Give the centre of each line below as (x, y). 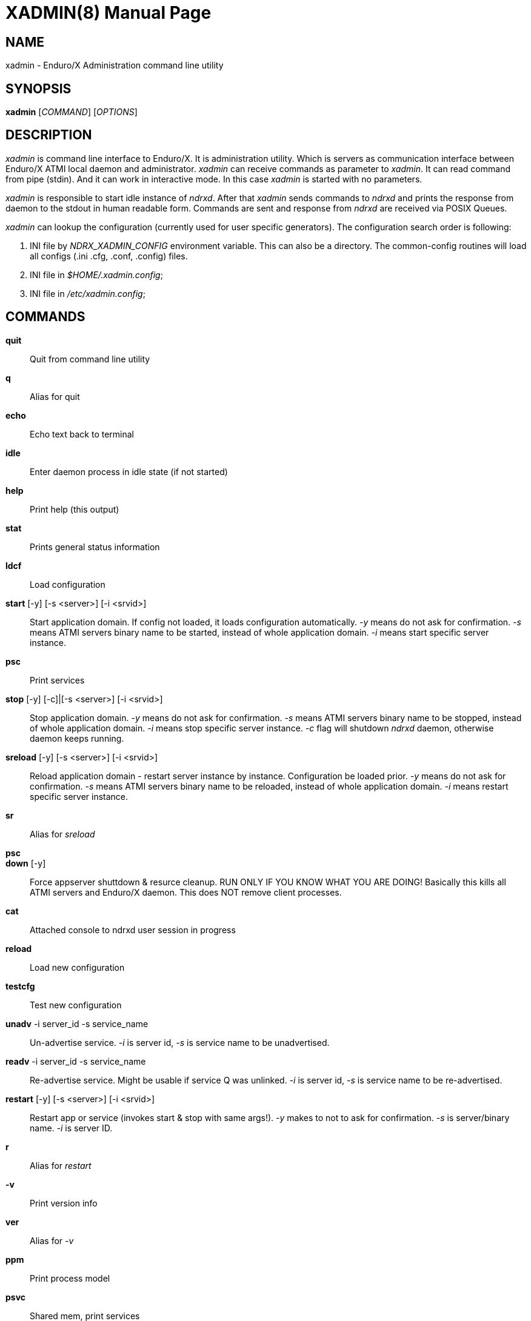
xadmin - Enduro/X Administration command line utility (115, 65)
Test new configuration (76, 1005)
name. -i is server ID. (71, 1128)
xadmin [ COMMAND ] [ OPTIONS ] (72, 112)
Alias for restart (61, 1165)
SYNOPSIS (38, 88)
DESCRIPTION (49, 135)
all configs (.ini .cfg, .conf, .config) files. (109, 256)
